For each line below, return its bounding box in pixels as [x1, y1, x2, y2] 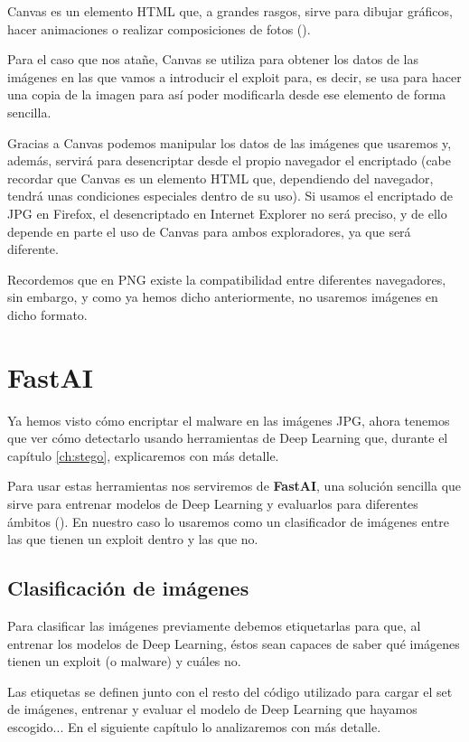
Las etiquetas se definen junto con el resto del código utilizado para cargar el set [7, 681, 453, 700]
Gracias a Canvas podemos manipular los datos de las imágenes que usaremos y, [7, 133, 452, 152]
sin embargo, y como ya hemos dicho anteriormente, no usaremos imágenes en [7, 287, 438, 306]
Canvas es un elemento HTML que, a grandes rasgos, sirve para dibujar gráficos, [7, 2, 453, 20]
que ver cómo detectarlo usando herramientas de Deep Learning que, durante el [7, 428, 448, 447]
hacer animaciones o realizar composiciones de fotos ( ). [7, 19, 311, 38]
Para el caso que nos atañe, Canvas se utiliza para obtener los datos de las [7, 50, 419, 69]
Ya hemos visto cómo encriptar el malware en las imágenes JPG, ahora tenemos [7, 410, 450, 429]
